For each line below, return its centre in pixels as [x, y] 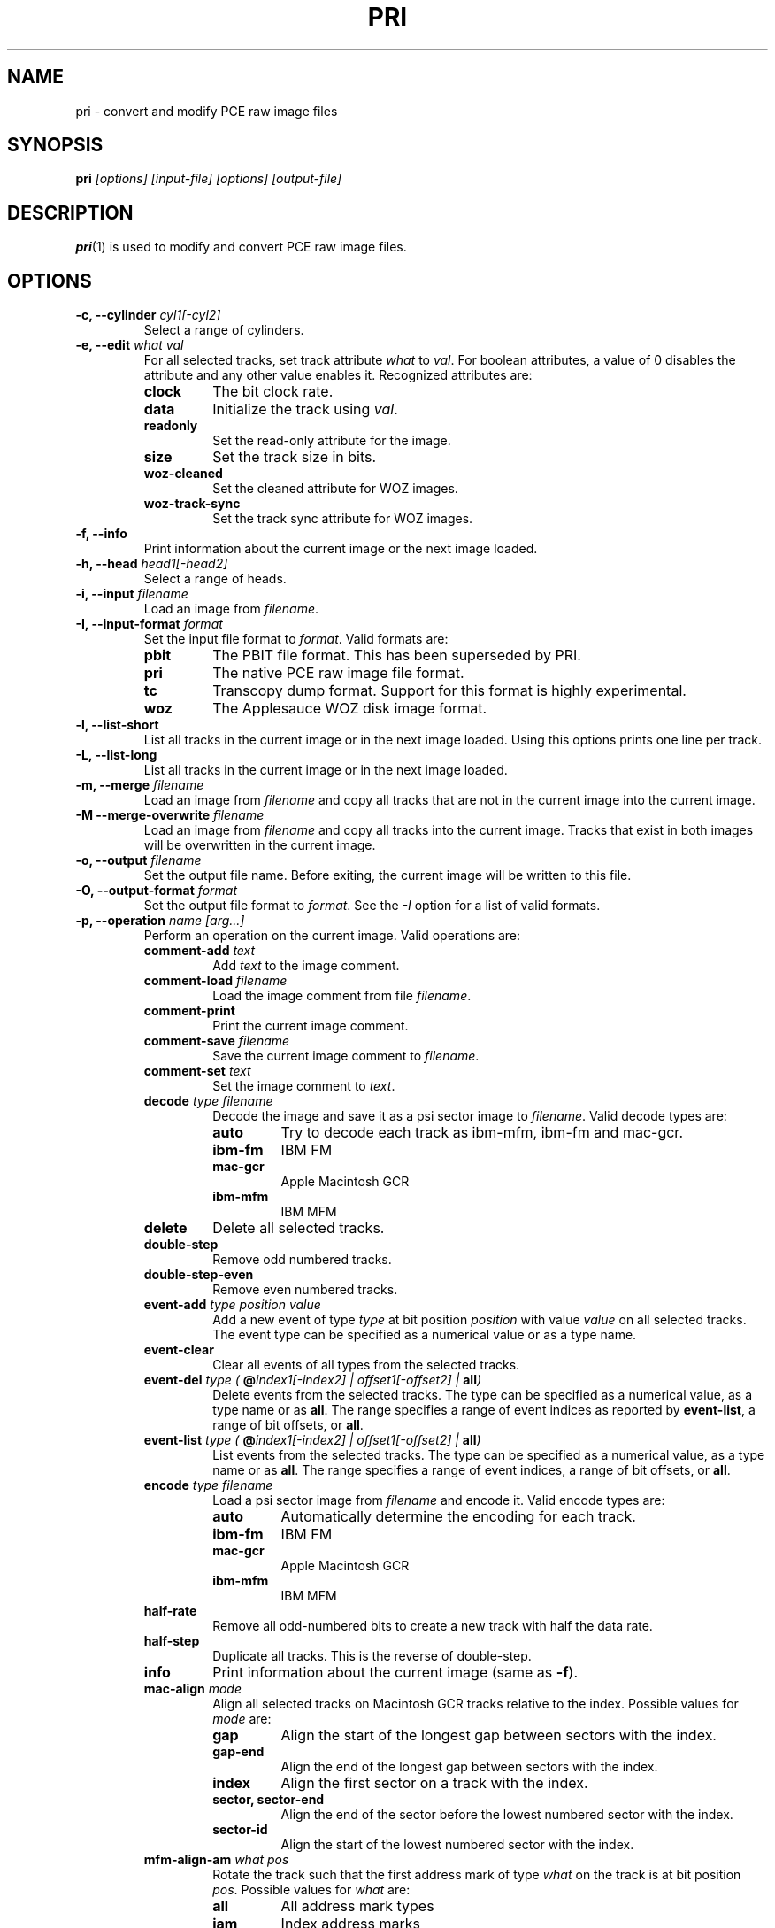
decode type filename [208, 1101]
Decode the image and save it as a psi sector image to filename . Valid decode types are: [470, 1116]
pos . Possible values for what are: [311, 1890]
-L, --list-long [116, 755]
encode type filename [208, 1485]
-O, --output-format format [156, 891]
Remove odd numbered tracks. [302, 1260]
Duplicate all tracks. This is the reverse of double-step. [372, 1656]
